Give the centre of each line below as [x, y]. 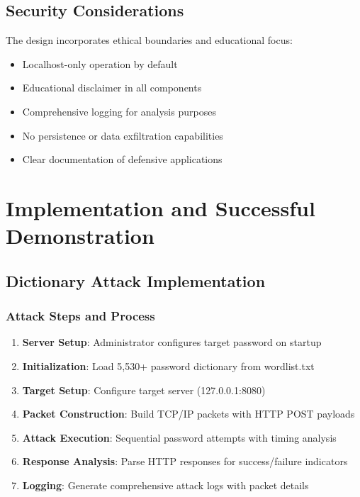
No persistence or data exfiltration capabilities [123, 135]
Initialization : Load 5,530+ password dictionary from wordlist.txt [168, 365]
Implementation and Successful [161, 207]
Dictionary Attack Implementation [136, 280]
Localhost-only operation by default [100, 63]
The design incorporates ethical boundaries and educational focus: [149, 40]
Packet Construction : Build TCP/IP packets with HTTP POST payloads [189, 414]
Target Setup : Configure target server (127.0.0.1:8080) [144, 390]
